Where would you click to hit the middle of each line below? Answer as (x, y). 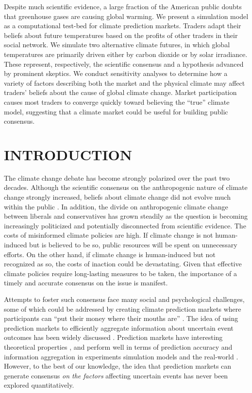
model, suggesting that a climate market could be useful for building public (116, 111)
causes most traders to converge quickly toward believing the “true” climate (117, 102)
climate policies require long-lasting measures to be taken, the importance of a (120, 273)
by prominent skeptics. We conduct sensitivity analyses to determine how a (116, 73)
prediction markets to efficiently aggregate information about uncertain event (119, 327)
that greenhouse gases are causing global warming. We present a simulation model (126, 16)
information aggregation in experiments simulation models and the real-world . (121, 356)
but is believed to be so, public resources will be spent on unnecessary (133, 244)
